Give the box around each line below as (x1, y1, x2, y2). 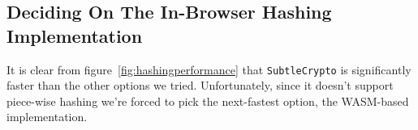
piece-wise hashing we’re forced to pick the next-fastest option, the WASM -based (6, 92, 409, 109)
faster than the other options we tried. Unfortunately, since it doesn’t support (6, 77, 394, 94)
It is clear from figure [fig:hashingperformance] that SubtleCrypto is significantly (6, 61, 412, 78)
